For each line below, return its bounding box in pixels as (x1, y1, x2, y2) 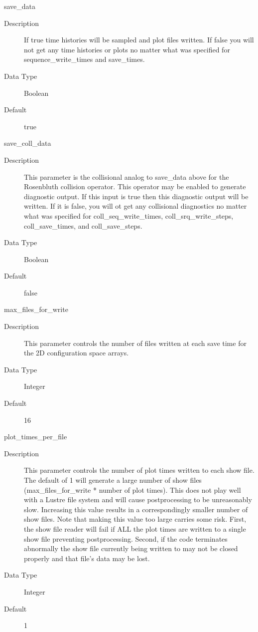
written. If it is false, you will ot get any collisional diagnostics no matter (24, 201, 247, 211)
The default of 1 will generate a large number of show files (24, 475, 202, 485)
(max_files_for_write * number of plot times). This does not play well (24, 484, 241, 495)
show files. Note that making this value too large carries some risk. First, (24, 514, 247, 524)
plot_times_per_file (4, 431, 67, 442)
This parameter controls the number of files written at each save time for (24, 337, 247, 348)
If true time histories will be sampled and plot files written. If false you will (24, 34, 254, 45)
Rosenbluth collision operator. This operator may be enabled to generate (24, 181, 246, 192)
